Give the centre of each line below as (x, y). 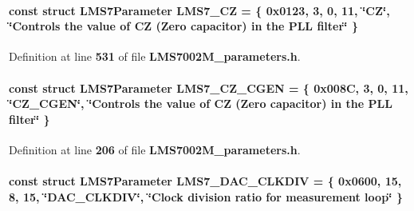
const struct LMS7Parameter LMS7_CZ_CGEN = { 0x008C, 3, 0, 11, (209, 88)
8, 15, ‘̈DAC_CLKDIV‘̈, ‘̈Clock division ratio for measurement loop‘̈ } (206, 196)
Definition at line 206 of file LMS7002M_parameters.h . (155, 149)
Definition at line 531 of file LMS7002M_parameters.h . (155, 56)
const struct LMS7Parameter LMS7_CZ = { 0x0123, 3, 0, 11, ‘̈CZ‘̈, (199, 10)
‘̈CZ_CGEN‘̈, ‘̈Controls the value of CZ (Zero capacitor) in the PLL (201, 104)
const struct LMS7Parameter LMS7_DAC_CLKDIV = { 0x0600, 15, (205, 181)
